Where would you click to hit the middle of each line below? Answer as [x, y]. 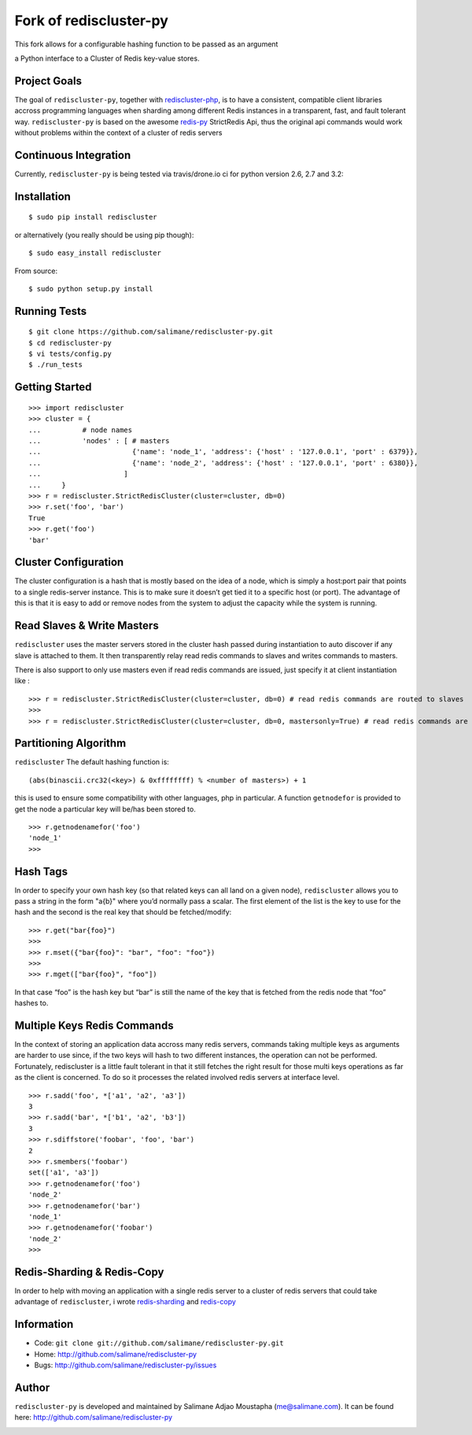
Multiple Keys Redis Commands [94, 1025]
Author [32, 1387]
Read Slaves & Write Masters [87, 626]
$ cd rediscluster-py [70, 343]
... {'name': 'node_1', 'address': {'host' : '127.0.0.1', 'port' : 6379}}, [223, 452]
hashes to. [31, 1003]
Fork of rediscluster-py [92, 20]
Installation [42, 196]
